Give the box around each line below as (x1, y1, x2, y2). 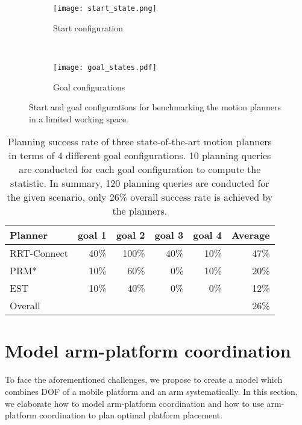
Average (231, 228, 270, 242)
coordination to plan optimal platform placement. (39, 409, 223, 421)
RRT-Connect (10, 246, 68, 260)
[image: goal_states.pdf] (53, 63, 157, 72)
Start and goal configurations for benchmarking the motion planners (29, 101, 282, 113)
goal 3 (154, 228, 184, 242)
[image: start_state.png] (53, 4, 157, 13)
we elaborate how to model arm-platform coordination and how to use (5, 397, 264, 409)
